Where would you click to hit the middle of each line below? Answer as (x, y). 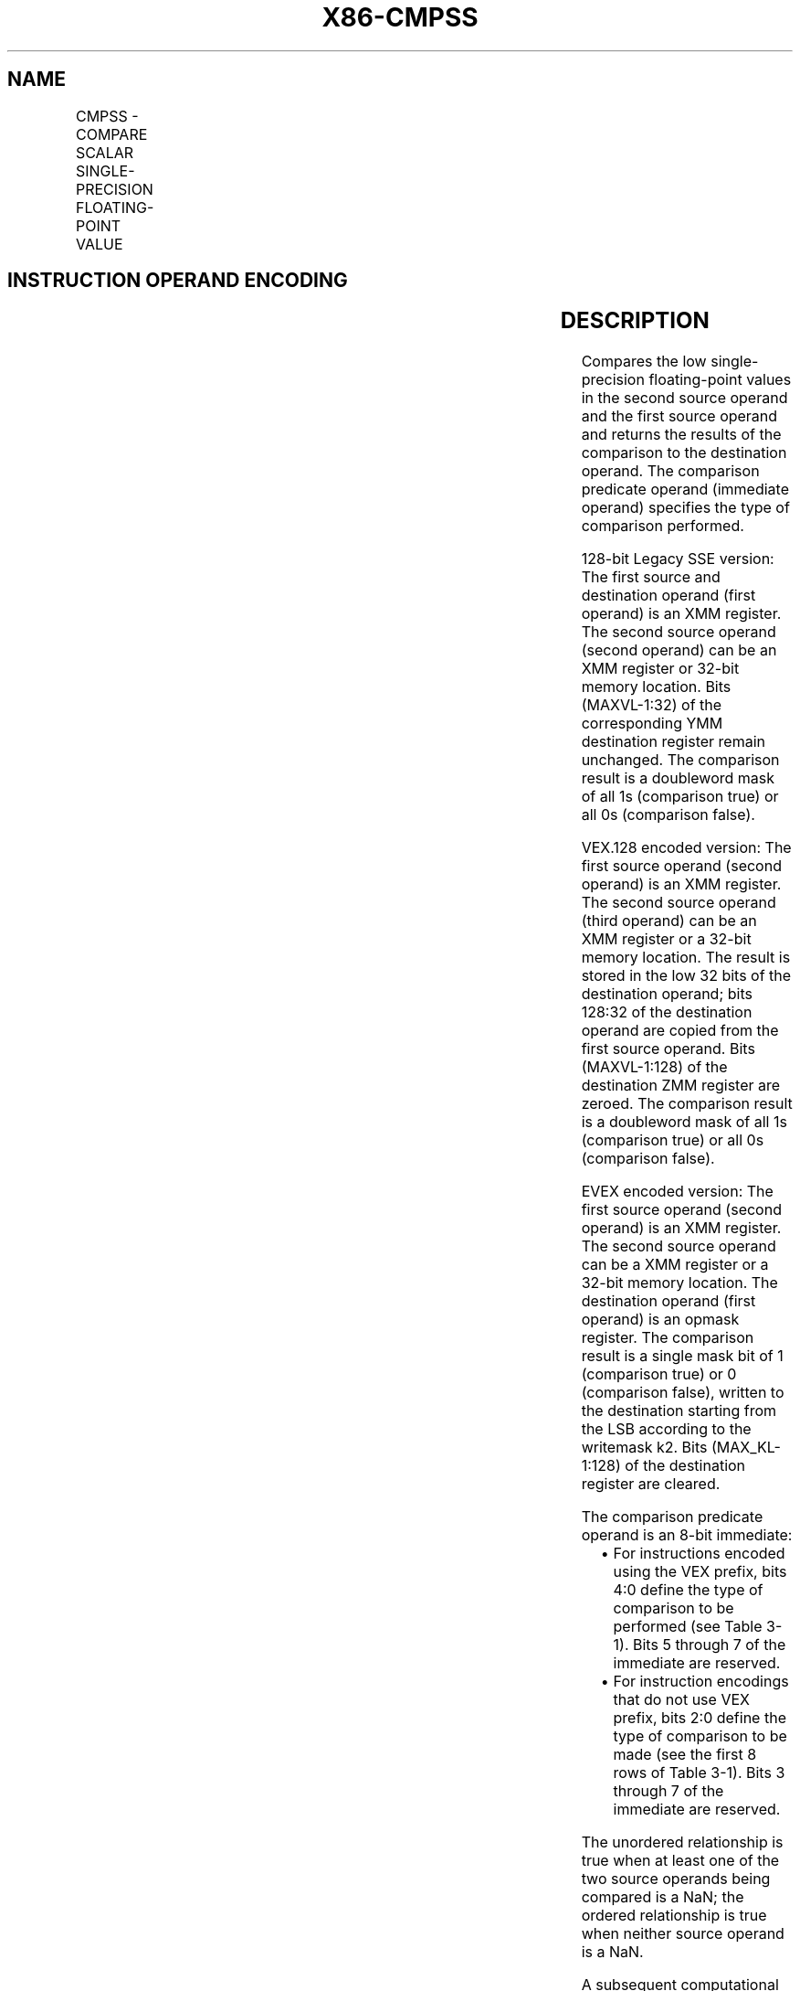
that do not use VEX (681, 1700)
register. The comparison (668, 1338)
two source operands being (676, 1879)
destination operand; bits (667, 994)
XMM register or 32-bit (660, 669)
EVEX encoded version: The (677, 1192)
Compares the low (644, 362)
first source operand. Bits (668, 1049)
